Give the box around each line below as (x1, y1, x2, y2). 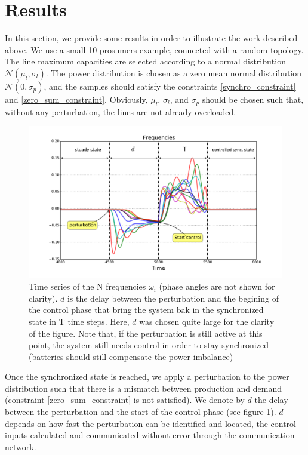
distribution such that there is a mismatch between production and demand (5, 382, 282, 394)
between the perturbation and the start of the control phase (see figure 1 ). (5, 405, 276, 418)
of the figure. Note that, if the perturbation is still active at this (29, 327, 263, 339)
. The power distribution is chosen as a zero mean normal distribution (45, 66, 302, 79)
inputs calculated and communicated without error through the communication (5, 429, 295, 441)
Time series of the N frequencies (29, 280, 146, 293)
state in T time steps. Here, (29, 315, 130, 327)
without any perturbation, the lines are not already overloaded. (5, 105, 236, 118)
